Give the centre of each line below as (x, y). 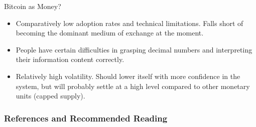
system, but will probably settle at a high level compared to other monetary (133, 86)
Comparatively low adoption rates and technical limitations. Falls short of (130, 23)
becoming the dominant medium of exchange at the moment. (110, 33)
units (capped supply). (50, 96)
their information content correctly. (70, 59)
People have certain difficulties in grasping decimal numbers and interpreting (134, 49)
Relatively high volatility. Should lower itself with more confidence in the (128, 76)
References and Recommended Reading (86, 118)
